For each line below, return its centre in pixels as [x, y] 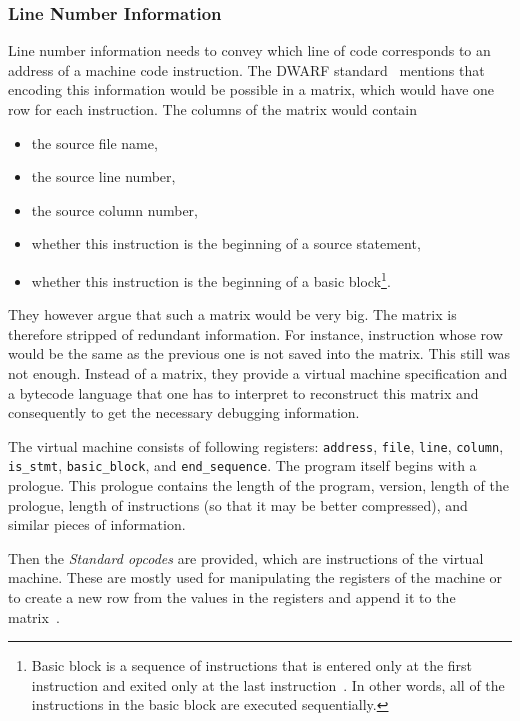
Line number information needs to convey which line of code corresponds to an [249, 50]
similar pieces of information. [97, 524]
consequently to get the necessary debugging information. [184, 412]
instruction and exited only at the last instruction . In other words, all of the [268, 684]
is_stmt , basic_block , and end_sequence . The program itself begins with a [242, 465]
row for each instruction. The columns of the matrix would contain [213, 109]
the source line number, [103, 176]
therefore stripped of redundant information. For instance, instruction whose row [255, 333]
